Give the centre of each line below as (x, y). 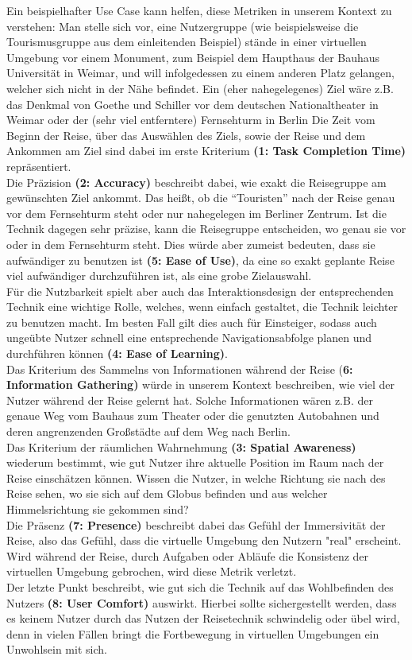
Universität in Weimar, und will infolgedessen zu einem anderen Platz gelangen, (201, 73)
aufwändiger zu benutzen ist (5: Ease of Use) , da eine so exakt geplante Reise (200, 260)
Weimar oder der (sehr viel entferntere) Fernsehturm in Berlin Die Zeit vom (191, 120)
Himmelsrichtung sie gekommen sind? (98, 509)
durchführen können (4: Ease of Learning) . (117, 353)
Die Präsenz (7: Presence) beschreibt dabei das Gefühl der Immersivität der (196, 524)
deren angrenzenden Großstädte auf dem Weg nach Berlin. (148, 431)
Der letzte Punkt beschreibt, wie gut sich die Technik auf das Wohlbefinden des (200, 586)
